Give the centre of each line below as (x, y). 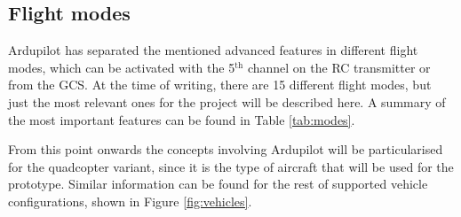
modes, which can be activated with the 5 (122, 67)
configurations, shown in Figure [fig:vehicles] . (130, 201)
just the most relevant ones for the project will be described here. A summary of (227, 101)
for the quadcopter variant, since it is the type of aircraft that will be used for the (231, 166)
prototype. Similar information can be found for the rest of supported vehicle (218, 184)
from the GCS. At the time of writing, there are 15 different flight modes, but (220, 85)
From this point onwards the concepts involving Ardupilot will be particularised (226, 149)
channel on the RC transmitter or (339, 67)
